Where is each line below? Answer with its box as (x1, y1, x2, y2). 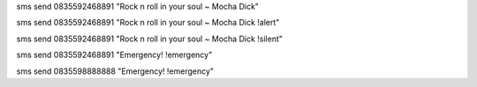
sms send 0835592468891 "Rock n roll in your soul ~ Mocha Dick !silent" (16, 33, 283, 44)
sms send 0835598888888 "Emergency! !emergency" (16, 66, 215, 76)
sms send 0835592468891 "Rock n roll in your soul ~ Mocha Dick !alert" (16, 18, 280, 28)
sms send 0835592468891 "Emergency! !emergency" (16, 49, 213, 61)
